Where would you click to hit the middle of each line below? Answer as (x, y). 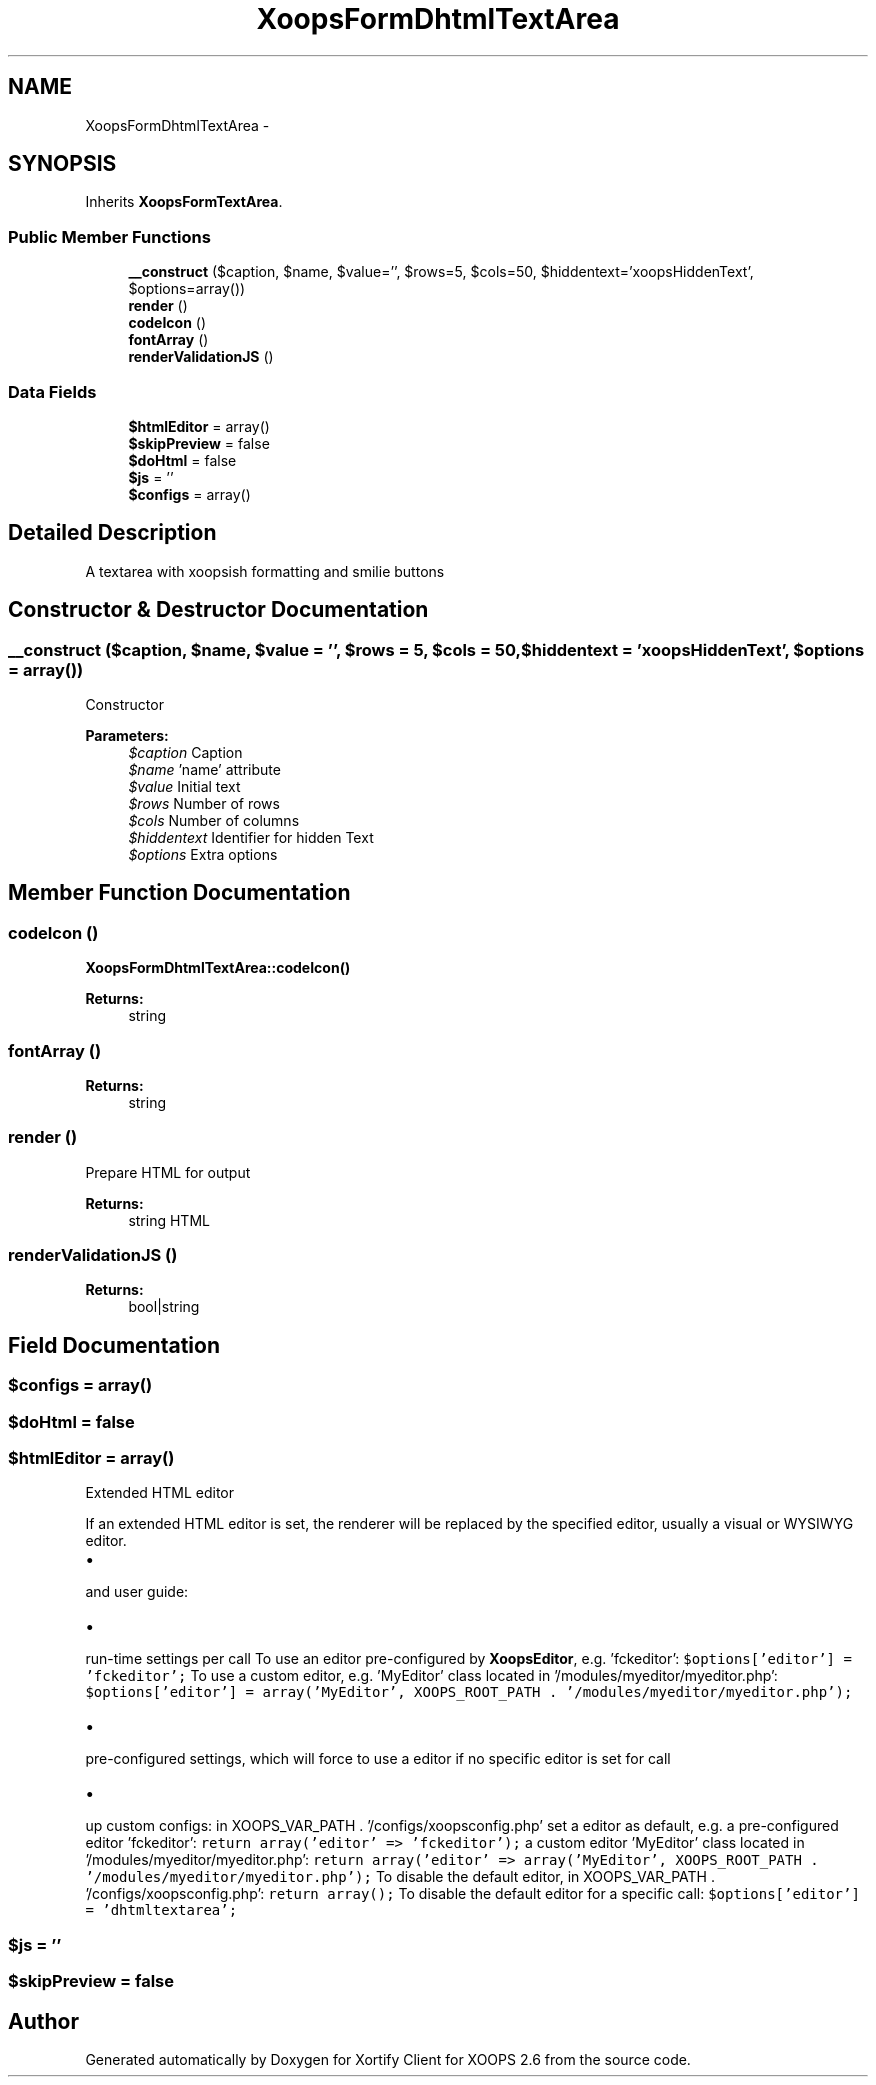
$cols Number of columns (214, 820)
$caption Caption (185, 752)
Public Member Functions (109, 236)
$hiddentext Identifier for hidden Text (251, 837)
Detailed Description (112, 533)
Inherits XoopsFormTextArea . (184, 202)
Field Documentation (114, 1345)
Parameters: (127, 735)
